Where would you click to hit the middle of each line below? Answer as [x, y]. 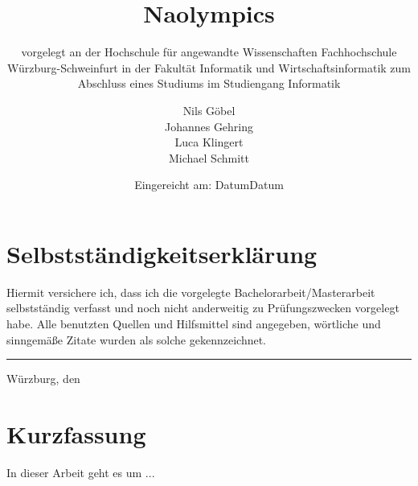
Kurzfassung [76, 433]
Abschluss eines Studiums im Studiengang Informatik [209, 83]
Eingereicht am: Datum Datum [209, 185]
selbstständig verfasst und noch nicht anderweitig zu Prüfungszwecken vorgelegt [203, 308]
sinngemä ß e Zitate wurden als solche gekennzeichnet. [137, 339]
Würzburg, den [43, 379]
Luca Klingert [209, 142]
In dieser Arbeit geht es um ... [81, 472]
